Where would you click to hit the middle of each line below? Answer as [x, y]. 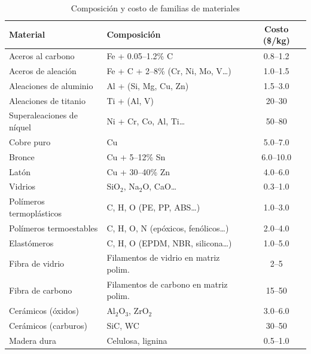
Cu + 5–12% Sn [136, 156]
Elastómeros [31, 242]
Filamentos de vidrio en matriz [163, 257]
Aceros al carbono [42, 56]
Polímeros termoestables [54, 228]
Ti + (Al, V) [130, 100]
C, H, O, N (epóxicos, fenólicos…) [168, 228]
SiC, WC [123, 326]
